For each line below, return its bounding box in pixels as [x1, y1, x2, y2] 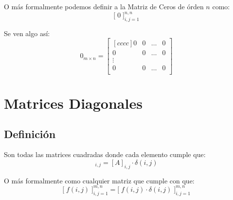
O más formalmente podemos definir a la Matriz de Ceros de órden [4, 1, 204, 11]
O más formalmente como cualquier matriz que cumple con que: [4, 175, 195, 185]
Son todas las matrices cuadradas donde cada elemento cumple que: [4, 149, 206, 160]
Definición [4, 126, 56, 141]
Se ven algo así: [4, 28, 50, 38]
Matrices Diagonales [4, 93, 143, 113]
